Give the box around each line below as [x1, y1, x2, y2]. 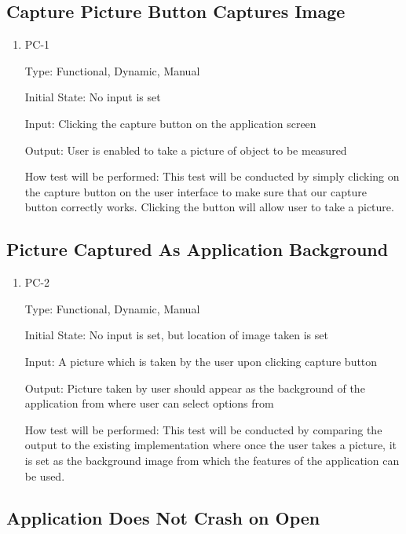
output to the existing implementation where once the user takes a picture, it [24, 437, 397, 453]
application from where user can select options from [24, 395, 274, 411]
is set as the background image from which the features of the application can [24, 452, 400, 468]
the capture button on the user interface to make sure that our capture [24, 183, 367, 199]
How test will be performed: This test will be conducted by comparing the [24, 421, 382, 437]
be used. [24, 467, 65, 484]
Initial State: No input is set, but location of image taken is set [24, 327, 328, 343]
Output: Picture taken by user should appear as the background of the [24, 379, 365, 396]
